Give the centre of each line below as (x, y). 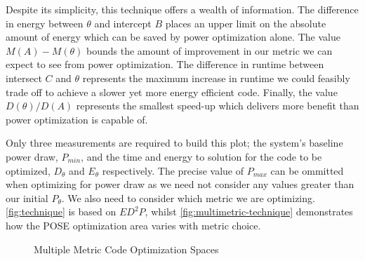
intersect (24, 78)
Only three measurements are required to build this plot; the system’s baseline (174, 143)
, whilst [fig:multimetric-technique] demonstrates (249, 212)
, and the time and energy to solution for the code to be (201, 156)
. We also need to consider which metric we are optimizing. (188, 198)
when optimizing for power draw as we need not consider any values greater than (180, 184)
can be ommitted (307, 170)
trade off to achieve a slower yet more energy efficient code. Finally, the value (172, 92)
